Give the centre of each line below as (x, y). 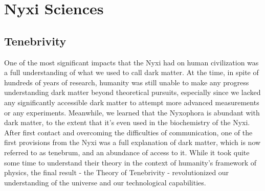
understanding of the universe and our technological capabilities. (105, 182)
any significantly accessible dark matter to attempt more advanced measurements (132, 102)
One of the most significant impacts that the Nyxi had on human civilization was (131, 62)
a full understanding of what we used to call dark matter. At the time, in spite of (131, 72)
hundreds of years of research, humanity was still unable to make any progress (127, 82)
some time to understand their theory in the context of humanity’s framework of (130, 162)
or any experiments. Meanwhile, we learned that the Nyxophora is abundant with (132, 112)
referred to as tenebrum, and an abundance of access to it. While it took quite (127, 152)
